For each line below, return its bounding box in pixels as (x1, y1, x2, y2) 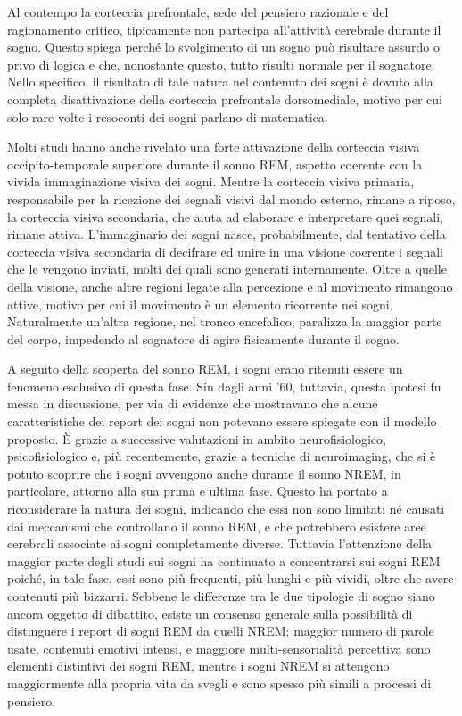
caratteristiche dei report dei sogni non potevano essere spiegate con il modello (7, 412, 437, 431)
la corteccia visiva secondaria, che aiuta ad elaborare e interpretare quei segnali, (7, 207, 443, 226)
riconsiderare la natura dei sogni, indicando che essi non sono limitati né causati (7, 499, 445, 518)
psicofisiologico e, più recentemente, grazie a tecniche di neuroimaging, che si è (7, 447, 436, 465)
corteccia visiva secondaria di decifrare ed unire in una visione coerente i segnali (7, 242, 443, 260)
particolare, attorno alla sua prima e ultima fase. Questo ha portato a (7, 481, 388, 500)
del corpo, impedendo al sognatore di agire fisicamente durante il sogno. (7, 329, 400, 348)
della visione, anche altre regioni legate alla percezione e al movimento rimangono (7, 276, 453, 295)
